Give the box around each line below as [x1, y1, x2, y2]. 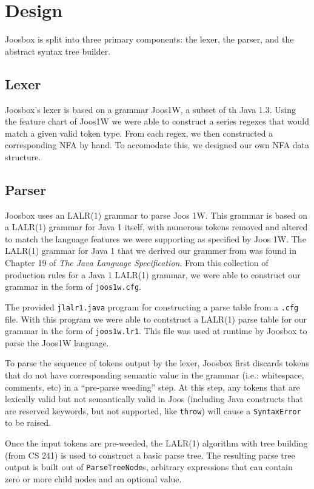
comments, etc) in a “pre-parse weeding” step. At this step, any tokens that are [5, 380, 300, 393]
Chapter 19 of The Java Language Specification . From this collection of [5, 256, 269, 269]
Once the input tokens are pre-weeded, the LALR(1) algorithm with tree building [5, 437, 308, 450]
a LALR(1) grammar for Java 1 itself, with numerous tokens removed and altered [5, 221, 308, 233]
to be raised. [5, 416, 51, 429]
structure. [5, 150, 41, 163]
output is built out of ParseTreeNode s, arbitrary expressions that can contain [5, 460, 293, 473]
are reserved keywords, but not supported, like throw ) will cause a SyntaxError [5, 404, 301, 417]
